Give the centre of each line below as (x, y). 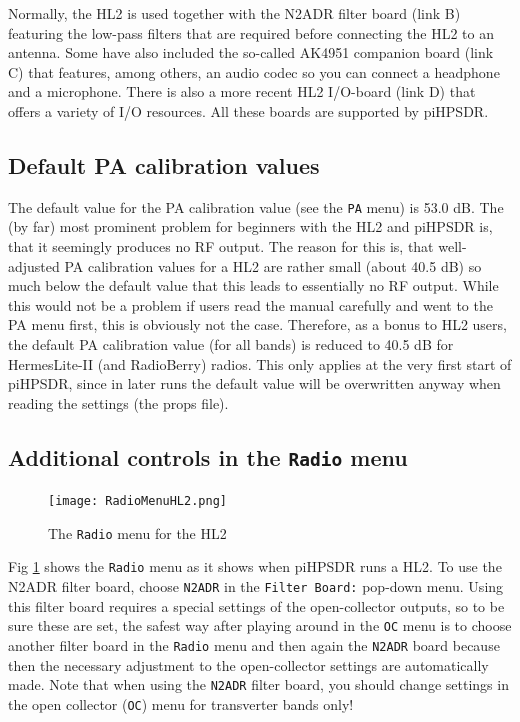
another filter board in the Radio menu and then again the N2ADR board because (254, 645)
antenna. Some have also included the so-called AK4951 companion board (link (251, 52)
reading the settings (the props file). (118, 402)
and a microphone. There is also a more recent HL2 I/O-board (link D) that (242, 91)
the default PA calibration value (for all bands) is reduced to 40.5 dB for (231, 343)
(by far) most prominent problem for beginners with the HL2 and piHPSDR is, (250, 226)
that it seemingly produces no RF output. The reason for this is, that (221, 246)
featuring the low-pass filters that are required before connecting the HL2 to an (251, 32)
